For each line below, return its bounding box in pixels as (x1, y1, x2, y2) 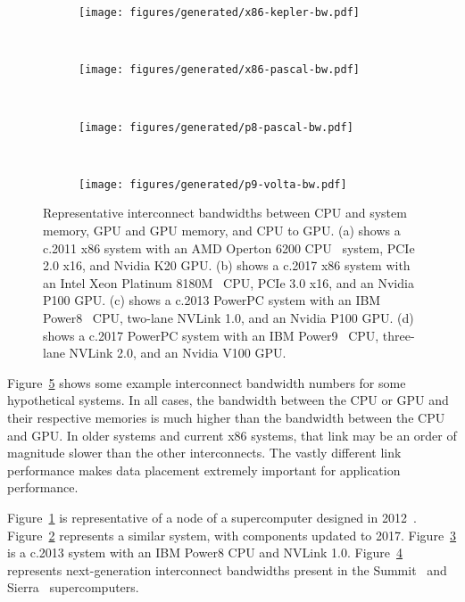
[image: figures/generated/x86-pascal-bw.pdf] (79, 63, 360, 77)
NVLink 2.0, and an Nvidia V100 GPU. (69, 343, 286, 362)
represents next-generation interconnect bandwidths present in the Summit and (7, 560, 447, 579)
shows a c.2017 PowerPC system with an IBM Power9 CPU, (43, 326, 379, 344)
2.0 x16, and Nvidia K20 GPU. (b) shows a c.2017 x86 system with (43, 256, 411, 275)
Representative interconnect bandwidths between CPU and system (43, 203, 407, 222)
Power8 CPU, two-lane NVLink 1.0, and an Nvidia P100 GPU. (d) (43, 308, 414, 326)
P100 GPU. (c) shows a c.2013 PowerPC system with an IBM (43, 291, 381, 309)
